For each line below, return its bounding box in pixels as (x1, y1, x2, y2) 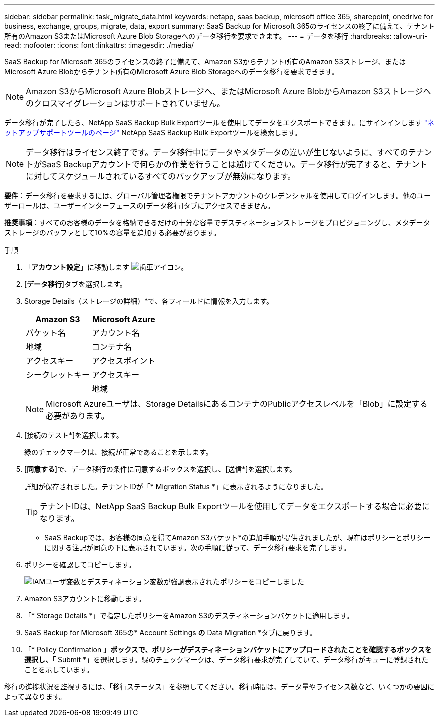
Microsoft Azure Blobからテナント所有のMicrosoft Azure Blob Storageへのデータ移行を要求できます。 (4, 67, 339, 76)
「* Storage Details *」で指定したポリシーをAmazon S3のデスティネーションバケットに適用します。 (24, 611, 354, 620)
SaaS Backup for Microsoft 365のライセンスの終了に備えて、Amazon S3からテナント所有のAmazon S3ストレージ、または (4, 57, 406, 66)
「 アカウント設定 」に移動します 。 (24, 263, 188, 271)
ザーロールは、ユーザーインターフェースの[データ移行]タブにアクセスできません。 (4, 201, 275, 210)
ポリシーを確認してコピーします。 (24, 560, 136, 569)
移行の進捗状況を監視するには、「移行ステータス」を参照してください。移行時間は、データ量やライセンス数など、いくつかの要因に (4, 682, 435, 691)
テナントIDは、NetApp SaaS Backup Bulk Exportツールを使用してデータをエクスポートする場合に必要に (40, 501, 430, 511)
